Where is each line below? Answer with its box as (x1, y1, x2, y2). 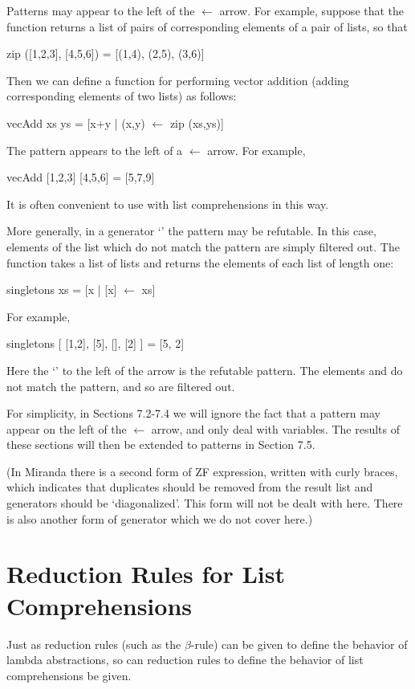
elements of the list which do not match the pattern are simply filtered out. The (6, 238, 400, 255)
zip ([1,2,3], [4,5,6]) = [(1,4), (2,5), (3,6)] (6, 45, 205, 62)
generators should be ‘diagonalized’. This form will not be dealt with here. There (6, 495, 403, 512)
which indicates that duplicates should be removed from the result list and (6, 479, 373, 495)
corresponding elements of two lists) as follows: (6, 88, 237, 104)
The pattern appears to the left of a (6, 141, 183, 158)
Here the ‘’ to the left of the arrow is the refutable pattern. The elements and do (6, 361, 403, 378)
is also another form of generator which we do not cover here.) (6, 510, 313, 527)
